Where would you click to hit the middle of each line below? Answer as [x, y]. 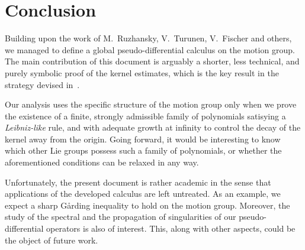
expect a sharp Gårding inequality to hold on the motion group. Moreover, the [147, 205]
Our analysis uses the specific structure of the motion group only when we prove [151, 104]
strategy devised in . [42, 84]
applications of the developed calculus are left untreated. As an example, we [143, 194]
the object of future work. [52, 240]
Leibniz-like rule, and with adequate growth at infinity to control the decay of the [153, 127]
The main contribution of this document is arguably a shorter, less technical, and [152, 61]
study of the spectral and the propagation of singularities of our [121, 217]
